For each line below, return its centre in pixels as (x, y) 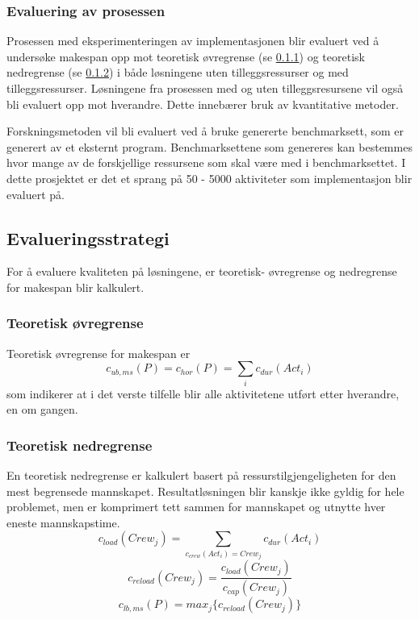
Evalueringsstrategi (88, 237)
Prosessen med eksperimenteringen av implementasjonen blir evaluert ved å (193, 41)
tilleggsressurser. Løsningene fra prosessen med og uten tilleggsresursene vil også (205, 88)
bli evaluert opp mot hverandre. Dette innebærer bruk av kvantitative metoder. (203, 104)
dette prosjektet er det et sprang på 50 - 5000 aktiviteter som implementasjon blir (209, 178)
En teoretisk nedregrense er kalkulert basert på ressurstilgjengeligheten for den (201, 475)
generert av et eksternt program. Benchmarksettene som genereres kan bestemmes (209, 146)
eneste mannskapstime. (63, 522)
